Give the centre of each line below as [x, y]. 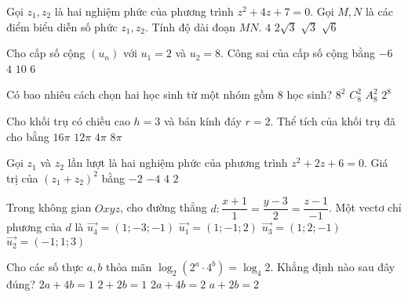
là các [379, 11]
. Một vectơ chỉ [365, 207]
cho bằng [28, 136]
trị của [22, 177]
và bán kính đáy [202, 120]
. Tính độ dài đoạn [190, 26]
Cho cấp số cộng [46, 53]
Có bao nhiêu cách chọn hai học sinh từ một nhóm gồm [140, 94]
